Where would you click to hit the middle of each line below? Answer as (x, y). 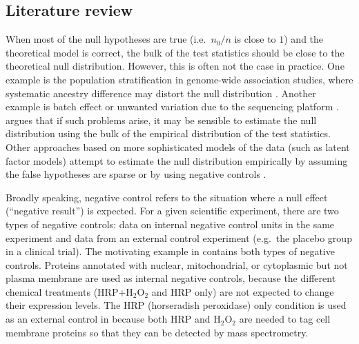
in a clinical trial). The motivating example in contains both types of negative (170, 251)
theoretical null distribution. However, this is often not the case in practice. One (175, 66)
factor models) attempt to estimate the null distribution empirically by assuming (177, 160)
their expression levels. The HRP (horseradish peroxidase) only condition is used (176, 305)
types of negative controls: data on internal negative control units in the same (170, 224)
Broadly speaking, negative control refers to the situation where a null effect (167, 197)
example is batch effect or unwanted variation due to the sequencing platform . (172, 107)
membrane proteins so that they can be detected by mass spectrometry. (157, 332)
